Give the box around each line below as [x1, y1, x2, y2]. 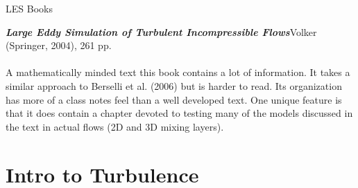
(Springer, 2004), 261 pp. [6, 38, 112, 53]
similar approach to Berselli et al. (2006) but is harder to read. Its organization [6, 78, 342, 93]
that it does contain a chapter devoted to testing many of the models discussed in [6, 106, 353, 120]
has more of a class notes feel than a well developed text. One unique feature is [6, 92, 342, 106]
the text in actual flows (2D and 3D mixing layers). [6, 119, 224, 133]
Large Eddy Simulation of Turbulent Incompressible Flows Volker [6, 24, 317, 39]
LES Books [6, 1, 53, 15]
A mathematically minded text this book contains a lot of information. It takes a [6, 65, 350, 79]
